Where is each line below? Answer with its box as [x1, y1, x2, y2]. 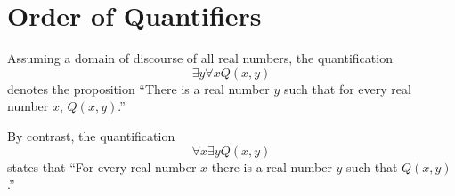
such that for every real [283, 79, 411, 98]
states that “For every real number [7, 157, 197, 176]
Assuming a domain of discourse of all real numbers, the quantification [7, 49, 393, 67]
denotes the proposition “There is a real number [7, 79, 270, 98]
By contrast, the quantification [7, 126, 175, 145]
